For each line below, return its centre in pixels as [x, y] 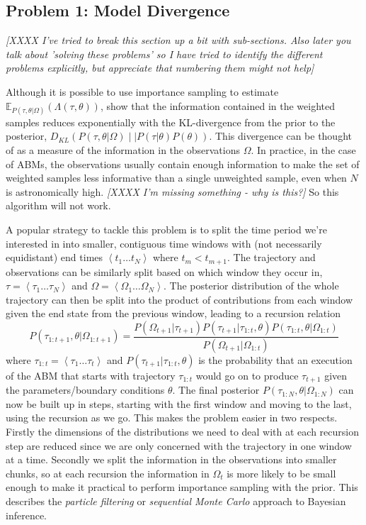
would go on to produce [247, 375]
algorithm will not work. [58, 205]
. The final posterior [216, 390]
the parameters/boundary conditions [85, 390]
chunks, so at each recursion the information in [108, 473]
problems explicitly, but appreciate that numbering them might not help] [160, 68]
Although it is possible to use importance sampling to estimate [142, 91]
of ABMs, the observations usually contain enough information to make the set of [183, 164]
